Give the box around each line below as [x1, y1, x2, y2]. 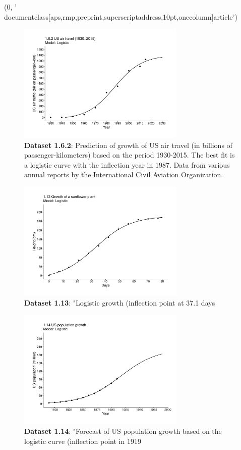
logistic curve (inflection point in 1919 [24, 436, 141, 446]
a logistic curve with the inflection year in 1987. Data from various [24, 159, 230, 170]
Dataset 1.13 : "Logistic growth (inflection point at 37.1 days [24, 297, 215, 308]
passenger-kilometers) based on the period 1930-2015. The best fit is [24, 149, 235, 160]
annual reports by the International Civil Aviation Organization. [24, 169, 223, 180]
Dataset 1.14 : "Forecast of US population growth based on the [24, 426, 222, 436]
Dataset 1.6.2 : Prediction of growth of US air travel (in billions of [24, 139, 232, 150]
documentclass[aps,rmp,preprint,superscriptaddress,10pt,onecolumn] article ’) [4, 11, 237, 22]
